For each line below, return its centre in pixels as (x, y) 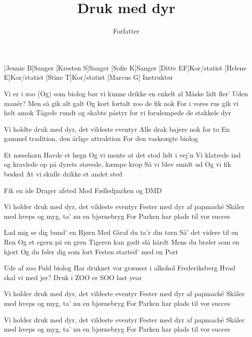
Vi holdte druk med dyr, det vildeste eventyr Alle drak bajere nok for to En (117, 129)
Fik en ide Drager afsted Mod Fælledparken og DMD (83, 190)
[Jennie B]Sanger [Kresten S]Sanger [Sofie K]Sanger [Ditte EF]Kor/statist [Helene (125, 67)
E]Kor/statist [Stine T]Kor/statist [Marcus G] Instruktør (89, 77)
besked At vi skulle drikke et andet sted (63, 174)
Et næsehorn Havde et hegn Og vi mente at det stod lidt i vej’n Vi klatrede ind (122, 154)
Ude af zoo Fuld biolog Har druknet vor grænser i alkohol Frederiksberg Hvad (120, 268)
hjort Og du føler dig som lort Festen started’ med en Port (91, 251)
